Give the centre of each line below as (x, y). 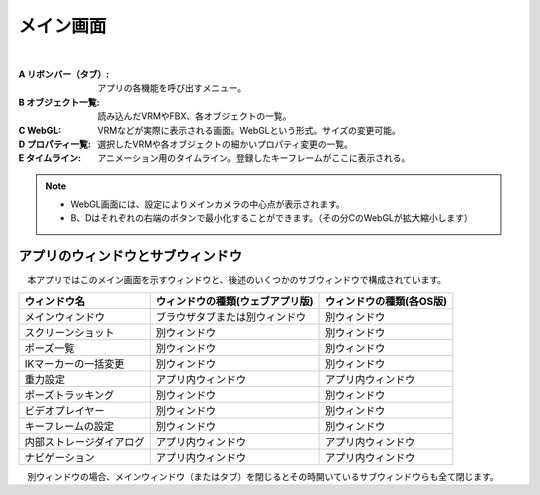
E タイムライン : (50, 158)
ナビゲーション (59, 457)
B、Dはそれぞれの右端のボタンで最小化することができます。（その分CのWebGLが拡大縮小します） (272, 218)
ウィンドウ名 (54, 301)
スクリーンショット (69, 332)
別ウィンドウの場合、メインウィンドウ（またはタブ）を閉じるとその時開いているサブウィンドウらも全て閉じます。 (262, 476)
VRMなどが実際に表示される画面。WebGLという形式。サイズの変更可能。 (249, 130)
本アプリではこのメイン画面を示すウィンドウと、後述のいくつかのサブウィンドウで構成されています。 (236, 280)
